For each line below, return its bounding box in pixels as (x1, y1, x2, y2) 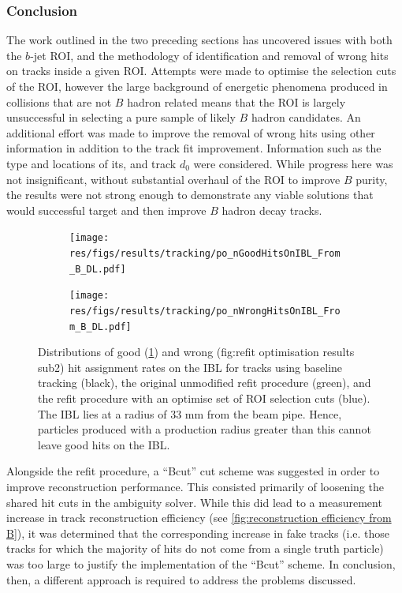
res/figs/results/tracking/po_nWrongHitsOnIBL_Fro (69, 305, 341, 317)
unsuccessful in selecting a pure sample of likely (6, 109, 236, 126)
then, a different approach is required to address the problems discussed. (6, 571, 356, 587)
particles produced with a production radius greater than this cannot (38, 421, 371, 437)
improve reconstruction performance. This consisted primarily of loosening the (6, 479, 385, 495)
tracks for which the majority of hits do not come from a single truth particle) (6, 540, 384, 557)
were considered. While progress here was (193, 155, 393, 171)
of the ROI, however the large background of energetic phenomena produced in (6, 78, 388, 94)
